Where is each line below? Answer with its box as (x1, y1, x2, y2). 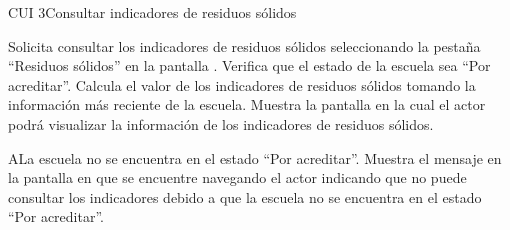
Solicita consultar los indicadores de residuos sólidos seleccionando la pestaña (8, 35, 481, 56)
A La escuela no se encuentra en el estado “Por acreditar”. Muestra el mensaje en (8, 147, 502, 168)
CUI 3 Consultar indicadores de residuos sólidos (8, 2, 297, 22)
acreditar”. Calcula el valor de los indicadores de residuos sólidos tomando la (8, 74, 476, 95)
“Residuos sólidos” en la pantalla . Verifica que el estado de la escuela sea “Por (8, 55, 491, 76)
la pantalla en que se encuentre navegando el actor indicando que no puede (8, 167, 467, 188)
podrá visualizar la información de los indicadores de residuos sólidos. (8, 113, 434, 134)
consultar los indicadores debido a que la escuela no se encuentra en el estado (8, 186, 482, 207)
